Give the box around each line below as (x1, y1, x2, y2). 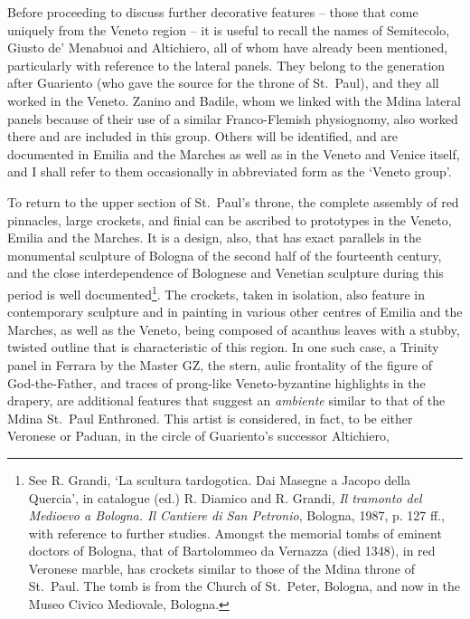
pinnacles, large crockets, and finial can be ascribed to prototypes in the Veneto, (7, 210, 452, 229)
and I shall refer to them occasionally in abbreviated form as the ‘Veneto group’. (7, 162, 452, 181)
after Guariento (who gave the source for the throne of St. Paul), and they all (7, 73, 439, 92)
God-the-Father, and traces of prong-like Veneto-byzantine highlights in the (7, 373, 426, 392)
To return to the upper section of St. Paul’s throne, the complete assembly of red (7, 192, 459, 211)
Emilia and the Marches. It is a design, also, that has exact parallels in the (7, 228, 422, 247)
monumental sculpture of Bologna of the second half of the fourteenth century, (7, 245, 442, 264)
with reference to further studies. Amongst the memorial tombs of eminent (28, 523, 442, 542)
